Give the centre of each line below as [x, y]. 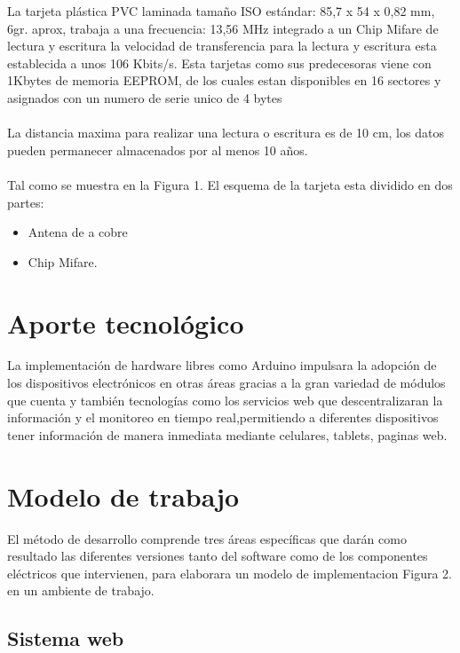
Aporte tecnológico [126, 323]
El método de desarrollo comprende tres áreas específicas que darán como [207, 538]
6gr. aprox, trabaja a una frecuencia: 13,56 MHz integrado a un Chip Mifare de [223, 28]
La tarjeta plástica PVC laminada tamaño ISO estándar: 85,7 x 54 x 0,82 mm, [221, 11]
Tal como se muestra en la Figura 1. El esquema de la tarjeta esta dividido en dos [230, 184]
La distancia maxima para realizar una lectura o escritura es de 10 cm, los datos [226, 133]
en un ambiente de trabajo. [81, 590]
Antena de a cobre [78, 232]
